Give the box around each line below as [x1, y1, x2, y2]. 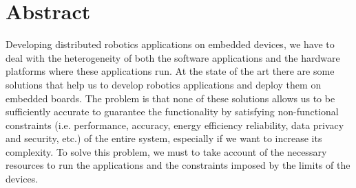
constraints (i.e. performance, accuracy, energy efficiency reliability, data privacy [6, 117, 344, 132]
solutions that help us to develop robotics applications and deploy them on [6, 77, 322, 91]
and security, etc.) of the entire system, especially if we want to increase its [6, 131, 322, 145]
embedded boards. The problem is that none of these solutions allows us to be [6, 91, 335, 105]
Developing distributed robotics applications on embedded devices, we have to [6, 37, 335, 51]
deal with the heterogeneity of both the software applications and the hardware [6, 50, 340, 64]
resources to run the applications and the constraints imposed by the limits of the [6, 158, 350, 172]
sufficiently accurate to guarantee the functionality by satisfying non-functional [6, 104, 339, 119]
